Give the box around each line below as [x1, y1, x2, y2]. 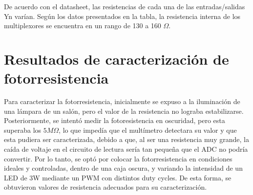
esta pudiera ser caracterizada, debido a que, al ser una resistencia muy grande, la [4, 134, 249, 144]
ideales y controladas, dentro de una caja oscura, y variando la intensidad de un [4, 163, 243, 173]
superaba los [4, 124, 42, 135]
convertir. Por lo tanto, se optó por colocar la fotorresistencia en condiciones [4, 153, 232, 163]
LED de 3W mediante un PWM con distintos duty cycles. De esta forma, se [4, 172, 232, 182]
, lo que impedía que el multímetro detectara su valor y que [59, 124, 237, 135]
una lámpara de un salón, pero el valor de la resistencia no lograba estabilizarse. [4, 106, 244, 116]
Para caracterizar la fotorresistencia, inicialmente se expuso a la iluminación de [4, 96, 240, 106]
